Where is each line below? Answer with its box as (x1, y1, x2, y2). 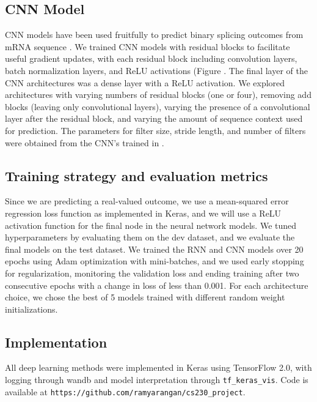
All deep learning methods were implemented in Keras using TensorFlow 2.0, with (5, 361, 312, 374)
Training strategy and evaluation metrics (5, 166, 268, 185)
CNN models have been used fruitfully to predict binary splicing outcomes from (5, 28, 304, 41)
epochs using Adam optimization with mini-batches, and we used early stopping (5, 255, 304, 267)
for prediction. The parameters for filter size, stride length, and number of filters (5, 124, 306, 136)
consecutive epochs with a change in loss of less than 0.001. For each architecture (5, 278, 308, 291)
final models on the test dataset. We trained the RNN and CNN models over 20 (5, 242, 304, 255)
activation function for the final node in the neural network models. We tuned (5, 218, 297, 231)
